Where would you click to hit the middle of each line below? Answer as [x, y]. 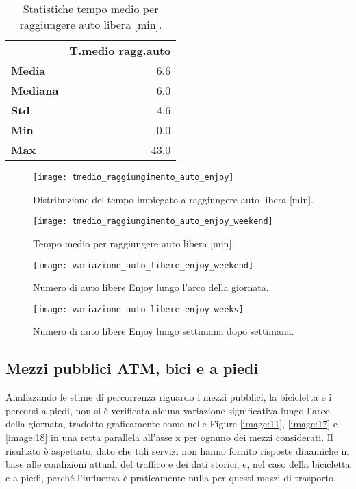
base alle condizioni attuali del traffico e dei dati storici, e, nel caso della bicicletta [178, 464]
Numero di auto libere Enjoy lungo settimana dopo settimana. [164, 331]
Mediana [35, 90]
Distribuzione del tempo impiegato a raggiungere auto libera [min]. [173, 199]
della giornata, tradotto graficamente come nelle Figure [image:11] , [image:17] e [171, 424]
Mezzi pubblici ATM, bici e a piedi [132, 368]
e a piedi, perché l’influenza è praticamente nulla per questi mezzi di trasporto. [171, 477]
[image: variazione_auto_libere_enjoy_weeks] [138, 309]
